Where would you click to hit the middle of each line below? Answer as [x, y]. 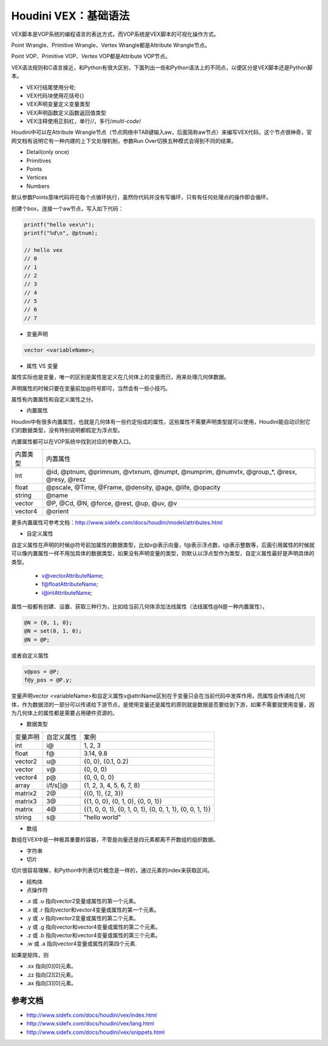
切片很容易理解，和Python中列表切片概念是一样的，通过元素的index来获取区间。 [112, 870]
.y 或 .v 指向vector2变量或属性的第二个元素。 [83, 918]
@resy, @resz [66, 479]
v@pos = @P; [42, 671]
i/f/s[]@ [57, 785]
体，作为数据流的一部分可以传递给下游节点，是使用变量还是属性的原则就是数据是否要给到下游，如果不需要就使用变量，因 [163, 704]
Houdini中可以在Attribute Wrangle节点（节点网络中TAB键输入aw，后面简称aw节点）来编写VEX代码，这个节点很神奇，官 [162, 132]
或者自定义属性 [30, 655]
